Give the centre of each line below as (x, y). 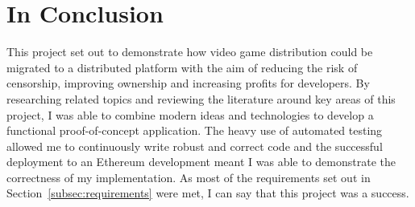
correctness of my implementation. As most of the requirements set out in (189, 177)
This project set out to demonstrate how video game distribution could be (190, 52)
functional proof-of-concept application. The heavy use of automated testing (195, 130)
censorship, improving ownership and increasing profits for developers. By (188, 83)
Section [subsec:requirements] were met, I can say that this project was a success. (208, 193)
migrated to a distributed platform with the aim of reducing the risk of (182, 67)
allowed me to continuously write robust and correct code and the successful (195, 146)
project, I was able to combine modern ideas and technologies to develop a (190, 114)
